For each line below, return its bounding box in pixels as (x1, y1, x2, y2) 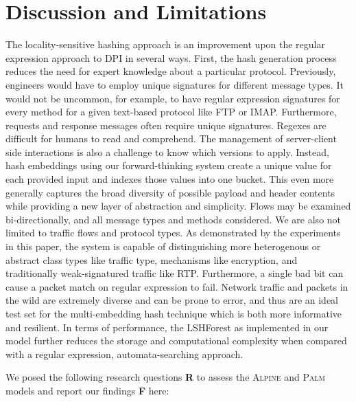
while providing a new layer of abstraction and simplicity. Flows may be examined (5, 199, 351, 213)
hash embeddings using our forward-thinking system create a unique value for (5, 158, 332, 172)
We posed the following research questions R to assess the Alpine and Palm (5, 370, 325, 384)
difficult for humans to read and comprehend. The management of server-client (5, 131, 337, 146)
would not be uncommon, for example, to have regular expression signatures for (5, 91, 340, 105)
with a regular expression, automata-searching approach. (5, 346, 244, 361)
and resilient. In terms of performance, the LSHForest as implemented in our (5, 320, 329, 334)
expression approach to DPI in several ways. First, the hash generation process (5, 50, 337, 65)
